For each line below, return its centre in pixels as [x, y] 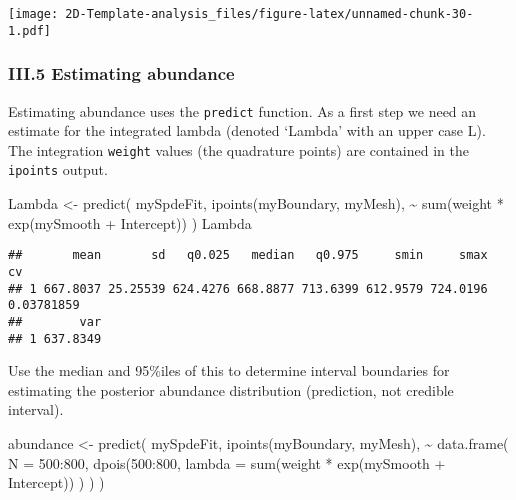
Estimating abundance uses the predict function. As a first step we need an [242, 110]
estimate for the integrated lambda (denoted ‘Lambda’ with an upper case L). [247, 130]
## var [55, 321]
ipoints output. [58, 169]
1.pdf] [29, 30]
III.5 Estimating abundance [121, 73]
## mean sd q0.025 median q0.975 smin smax [248, 255]
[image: [33, 14]
